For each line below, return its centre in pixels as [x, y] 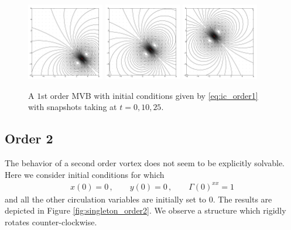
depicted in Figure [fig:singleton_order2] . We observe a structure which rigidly [145, 210]
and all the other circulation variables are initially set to [106, 199]
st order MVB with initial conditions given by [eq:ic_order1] [150, 95]
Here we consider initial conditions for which [85, 174]
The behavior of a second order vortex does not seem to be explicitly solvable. [145, 163]
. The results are [242, 199]
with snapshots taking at [73, 107]
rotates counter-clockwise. [51, 222]
